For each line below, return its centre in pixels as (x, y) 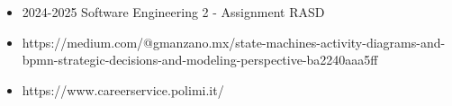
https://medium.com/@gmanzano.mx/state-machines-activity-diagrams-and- (234, 42)
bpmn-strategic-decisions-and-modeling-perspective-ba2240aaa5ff (200, 60)
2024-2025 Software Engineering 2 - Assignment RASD (173, 12)
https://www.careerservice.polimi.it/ (123, 89)
